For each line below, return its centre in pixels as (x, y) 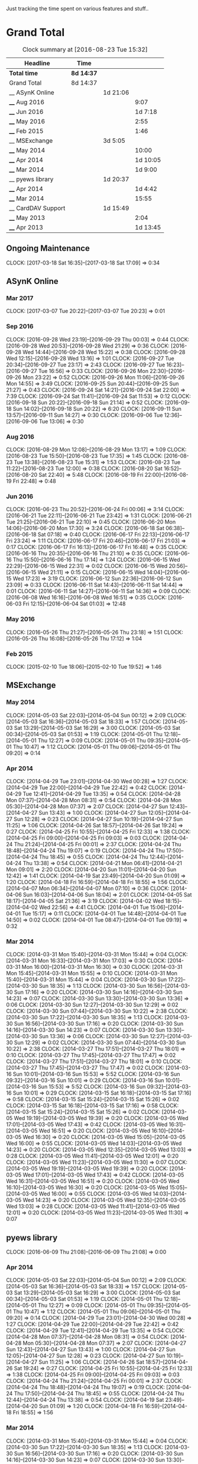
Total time (24, 73)
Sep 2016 (20, 327)
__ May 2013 (27, 218)
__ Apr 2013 (26, 227)
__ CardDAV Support (37, 208)
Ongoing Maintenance (48, 248)
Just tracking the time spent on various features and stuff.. (77, 9)
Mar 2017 (20, 298)
